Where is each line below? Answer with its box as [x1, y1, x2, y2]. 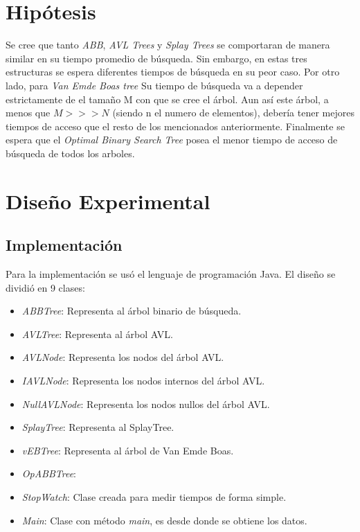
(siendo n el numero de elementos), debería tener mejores [112, 105, 354, 120]
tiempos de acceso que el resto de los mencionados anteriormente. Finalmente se [6, 118, 345, 133]
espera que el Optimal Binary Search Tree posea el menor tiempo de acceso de [6, 132, 338, 147]
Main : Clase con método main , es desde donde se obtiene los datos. [21, 513, 307, 527]
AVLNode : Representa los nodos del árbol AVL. [21, 350, 224, 364]
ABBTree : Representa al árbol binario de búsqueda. [21, 303, 242, 318]
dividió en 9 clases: [6, 280, 85, 294]
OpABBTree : [21, 466, 77, 481]
